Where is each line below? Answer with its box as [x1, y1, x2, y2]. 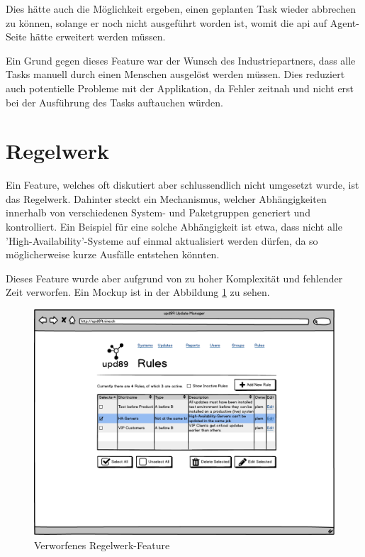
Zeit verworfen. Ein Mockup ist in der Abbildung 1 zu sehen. [6, 285, 270, 299]
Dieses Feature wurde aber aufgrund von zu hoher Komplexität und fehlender [6, 270, 343, 285]
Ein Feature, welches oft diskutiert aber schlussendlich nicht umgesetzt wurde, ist [6, 177, 359, 192]
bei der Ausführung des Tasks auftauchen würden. [6, 94, 223, 109]
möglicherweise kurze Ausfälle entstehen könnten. [6, 247, 220, 262]
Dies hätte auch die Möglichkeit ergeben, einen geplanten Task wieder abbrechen [6, 1, 356, 16]
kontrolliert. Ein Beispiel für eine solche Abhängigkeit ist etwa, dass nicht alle [6, 219, 342, 234]
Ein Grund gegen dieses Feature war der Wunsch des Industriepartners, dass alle [6, 53, 356, 67]
